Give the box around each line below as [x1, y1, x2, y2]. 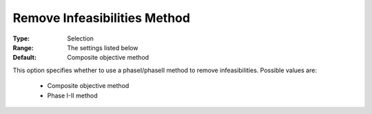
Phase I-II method [47, 91, 98, 100]
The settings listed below [67, 43, 138, 52]
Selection [67, 34, 94, 43]
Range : [12, 43, 34, 52]
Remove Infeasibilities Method [12, 10, 191, 25]
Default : [12, 54, 37, 62]
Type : [12, 34, 30, 43]
